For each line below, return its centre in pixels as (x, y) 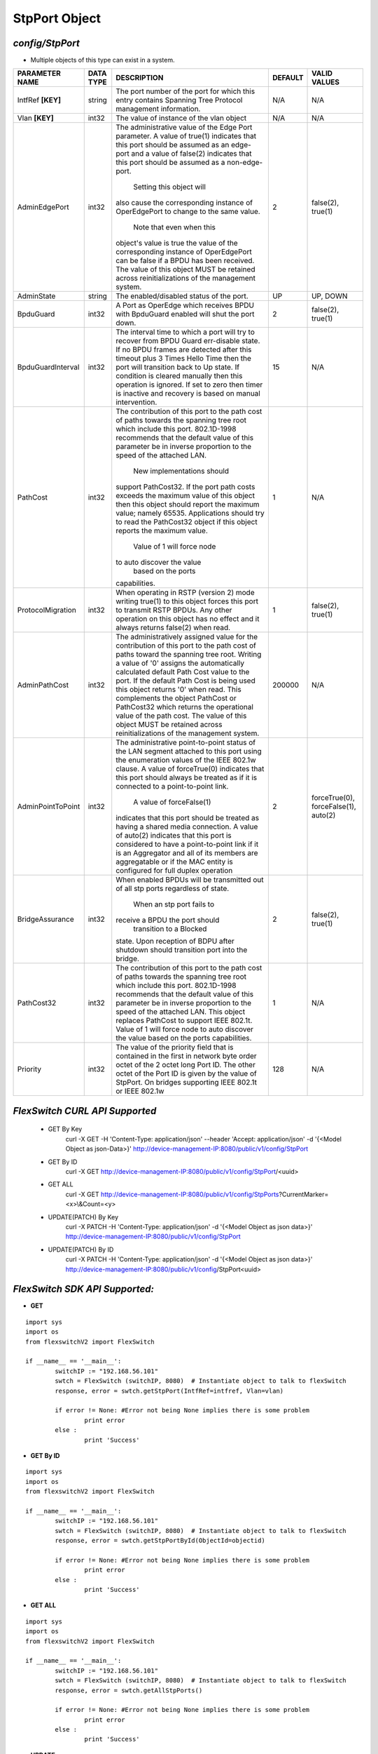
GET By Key (65, 1129)
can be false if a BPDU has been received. (185, 261)
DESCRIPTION (140, 78)
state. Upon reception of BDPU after (175, 942)
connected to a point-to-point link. (172, 786)
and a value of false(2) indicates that (191, 154)
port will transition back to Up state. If (178, 367)
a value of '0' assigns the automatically (180, 663)
